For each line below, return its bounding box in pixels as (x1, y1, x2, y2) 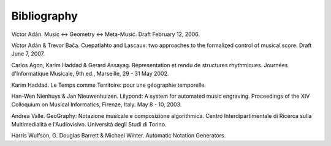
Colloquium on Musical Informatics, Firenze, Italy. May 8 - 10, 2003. (11, 101, 182, 108)
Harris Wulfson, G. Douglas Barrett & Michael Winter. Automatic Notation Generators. (11, 132, 226, 139)
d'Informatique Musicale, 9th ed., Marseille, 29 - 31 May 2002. (11, 70, 169, 78)
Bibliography (11, 9, 78, 23)
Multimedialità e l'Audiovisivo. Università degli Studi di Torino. (11, 121, 167, 128)
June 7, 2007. (11, 50, 45, 57)
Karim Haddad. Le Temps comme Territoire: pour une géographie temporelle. (11, 81, 207, 89)
